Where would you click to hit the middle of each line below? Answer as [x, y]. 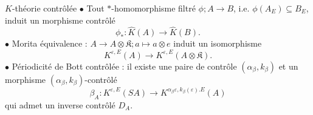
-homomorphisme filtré [153, 8]
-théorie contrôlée [44, 8]
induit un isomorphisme [218, 43]
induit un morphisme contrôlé [60, 20]
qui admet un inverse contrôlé [60, 104]
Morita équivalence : [50, 43]
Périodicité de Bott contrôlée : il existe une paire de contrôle [124, 66]
